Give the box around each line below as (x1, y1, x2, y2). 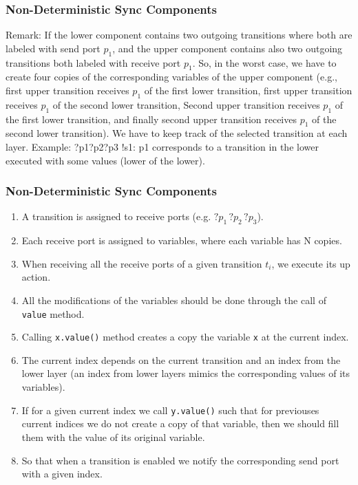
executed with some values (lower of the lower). (6, 153, 205, 167)
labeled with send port (6, 41, 101, 55)
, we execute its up (271, 256, 350, 270)
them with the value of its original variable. (21, 429, 205, 444)
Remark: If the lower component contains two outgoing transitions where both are (6, 28, 352, 42)
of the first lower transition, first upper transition (144, 83, 352, 97)
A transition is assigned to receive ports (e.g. (21, 209, 211, 224)
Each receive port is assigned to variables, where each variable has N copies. (21, 233, 342, 248)
